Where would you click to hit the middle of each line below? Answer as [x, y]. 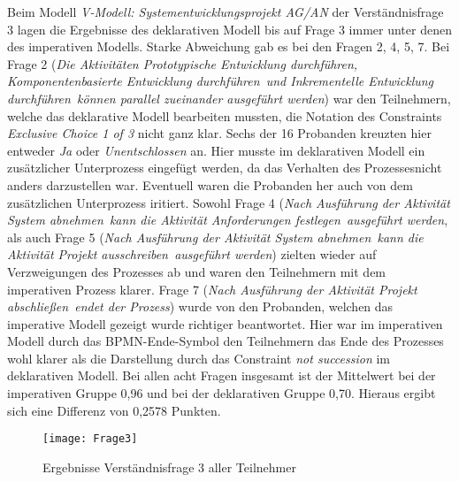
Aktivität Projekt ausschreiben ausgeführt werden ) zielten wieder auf [192, 254]
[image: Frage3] [90, 439]
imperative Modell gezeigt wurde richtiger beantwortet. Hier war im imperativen [225, 323]
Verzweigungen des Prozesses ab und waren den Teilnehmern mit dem [197, 271]
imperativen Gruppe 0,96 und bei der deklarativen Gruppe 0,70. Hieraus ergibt [222, 393]
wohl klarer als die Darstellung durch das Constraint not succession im [199, 358]
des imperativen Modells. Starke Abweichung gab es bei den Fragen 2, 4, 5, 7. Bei [229, 46]
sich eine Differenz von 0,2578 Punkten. [114, 410]
